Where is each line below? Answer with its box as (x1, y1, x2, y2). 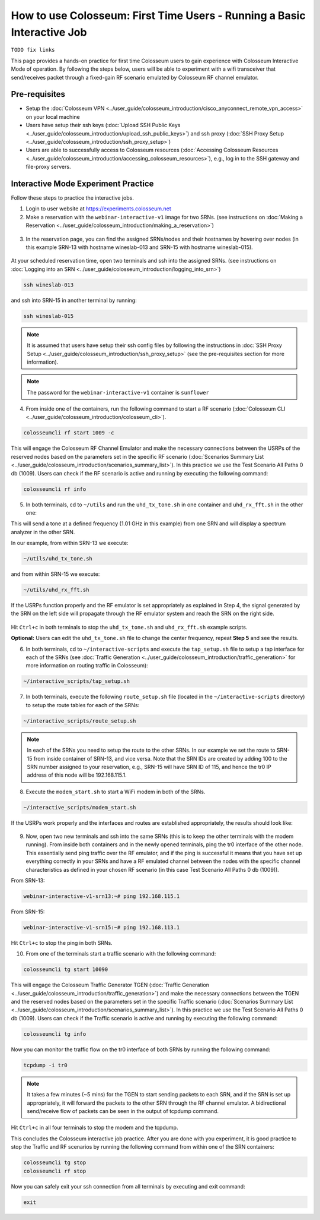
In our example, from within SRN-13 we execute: (11, 540, 129, 547)
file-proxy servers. (25, 163, 71, 171)
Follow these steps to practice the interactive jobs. (11, 194, 135, 201)
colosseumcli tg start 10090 (23, 966, 108, 973)
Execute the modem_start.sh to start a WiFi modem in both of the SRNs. (25, 788, 206, 795)
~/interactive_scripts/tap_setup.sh (23, 678, 130, 685)
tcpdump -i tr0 (23, 1061, 68, 1068)
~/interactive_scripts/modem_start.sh (23, 804, 136, 811)
